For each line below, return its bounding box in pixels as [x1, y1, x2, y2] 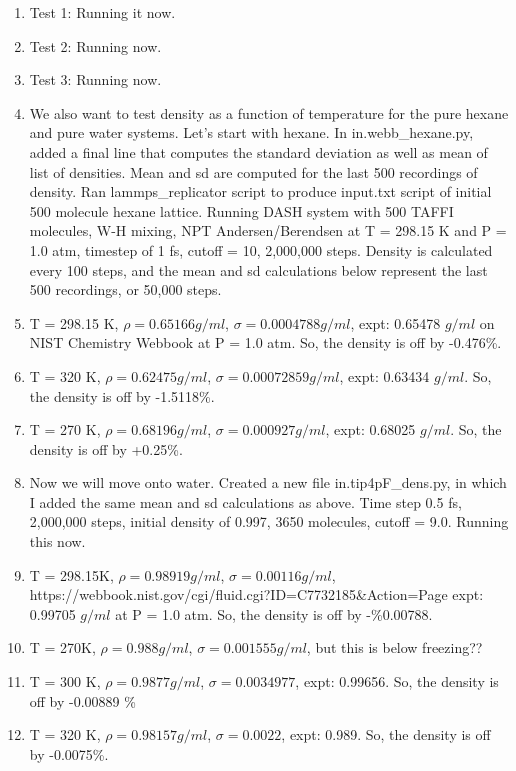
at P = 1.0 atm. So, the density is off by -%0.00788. [115, 603, 433, 624]
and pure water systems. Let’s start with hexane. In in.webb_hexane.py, [29, 122, 474, 143]
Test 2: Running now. [29, 35, 162, 56]
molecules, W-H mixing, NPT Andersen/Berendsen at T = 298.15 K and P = [29, 220, 507, 241]
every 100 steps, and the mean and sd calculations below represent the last [29, 259, 488, 280]
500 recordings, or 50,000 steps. [29, 279, 222, 300]
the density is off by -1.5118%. [29, 385, 215, 406]
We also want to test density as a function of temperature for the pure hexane [29, 102, 509, 123]
